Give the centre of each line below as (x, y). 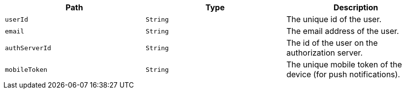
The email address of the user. (343, 31)
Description (356, 7)
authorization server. (324, 53)
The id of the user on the (332, 43)
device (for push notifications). (343, 74)
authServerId (28, 48)
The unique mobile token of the (344, 64)
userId (16, 19)
